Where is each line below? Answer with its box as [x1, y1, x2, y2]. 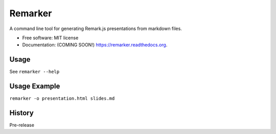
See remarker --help [9, 69, 60, 75]
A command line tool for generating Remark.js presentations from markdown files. [9, 25, 182, 32]
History [9, 109, 34, 117]
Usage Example [9, 82, 60, 91]
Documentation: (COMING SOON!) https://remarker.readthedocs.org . [22, 42, 168, 48]
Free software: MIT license [22, 35, 79, 41]
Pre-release [9, 122, 34, 128]
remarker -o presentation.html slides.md [9, 96, 115, 101]
